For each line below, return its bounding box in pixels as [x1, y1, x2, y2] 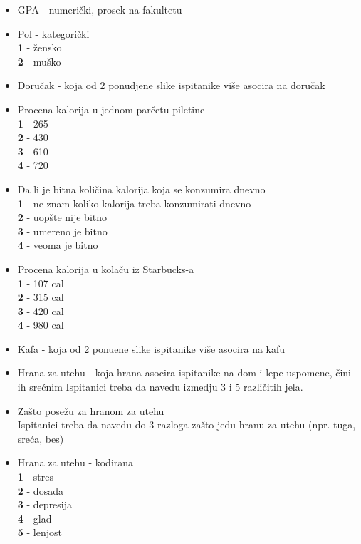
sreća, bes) [17, 431, 64, 446]
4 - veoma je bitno [17, 237, 98, 252]
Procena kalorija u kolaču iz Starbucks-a [17, 261, 194, 276]
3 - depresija [17, 497, 73, 512]
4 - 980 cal [17, 317, 64, 332]
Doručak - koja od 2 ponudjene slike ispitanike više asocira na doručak [17, 78, 325, 93]
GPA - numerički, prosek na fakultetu [17, 2, 182, 16]
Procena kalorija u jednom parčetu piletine [17, 101, 205, 116]
